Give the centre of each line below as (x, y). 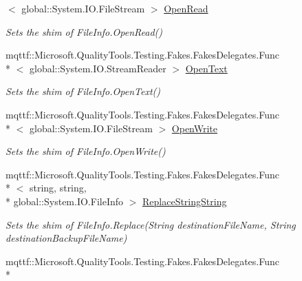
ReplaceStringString (185, 201)
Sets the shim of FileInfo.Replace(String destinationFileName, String (151, 224)
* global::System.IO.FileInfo (65, 201)
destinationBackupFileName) (66, 238)
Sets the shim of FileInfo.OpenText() (83, 91)
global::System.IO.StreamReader (98, 68)
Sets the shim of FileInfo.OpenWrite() (86, 151)
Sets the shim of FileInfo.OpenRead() (84, 31)
